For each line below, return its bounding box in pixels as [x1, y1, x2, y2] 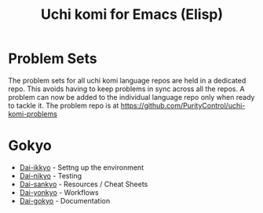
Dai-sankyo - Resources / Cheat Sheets [19, 179, 148, 189]
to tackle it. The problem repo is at [8, 101, 119, 110]
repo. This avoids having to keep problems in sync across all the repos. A [8, 84, 245, 94]
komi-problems [8, 108, 57, 119]
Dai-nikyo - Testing [19, 171, 82, 180]
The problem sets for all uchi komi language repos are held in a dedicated [8, 75, 247, 85]
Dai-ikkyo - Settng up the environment [19, 163, 144, 172]
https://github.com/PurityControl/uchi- [120, 101, 246, 110]
